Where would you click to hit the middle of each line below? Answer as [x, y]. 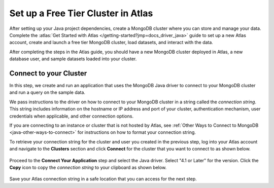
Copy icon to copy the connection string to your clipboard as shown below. [88, 167]
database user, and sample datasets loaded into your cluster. [73, 59]
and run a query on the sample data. [47, 92]
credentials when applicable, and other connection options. [72, 116]
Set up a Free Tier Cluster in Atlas [81, 13]
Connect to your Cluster [48, 73]
